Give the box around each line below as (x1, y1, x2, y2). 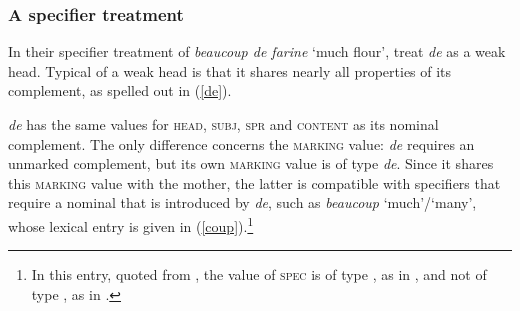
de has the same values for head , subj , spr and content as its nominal (8, 114, 439, 134)
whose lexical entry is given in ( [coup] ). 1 (8, 212, 254, 236)
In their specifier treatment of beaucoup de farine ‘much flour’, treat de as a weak (8, 41, 506, 62)
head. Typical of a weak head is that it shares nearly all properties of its (8, 60, 452, 81)
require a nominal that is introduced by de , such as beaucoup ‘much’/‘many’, (8, 192, 477, 213)
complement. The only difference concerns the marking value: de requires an (8, 133, 475, 154)
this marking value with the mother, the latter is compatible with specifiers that (8, 172, 501, 193)
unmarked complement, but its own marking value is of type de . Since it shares (8, 153, 494, 174)
